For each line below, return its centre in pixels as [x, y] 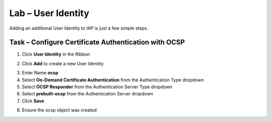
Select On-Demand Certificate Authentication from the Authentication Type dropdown [113, 80]
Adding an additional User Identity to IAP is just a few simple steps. [79, 28]
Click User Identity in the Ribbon [56, 54]
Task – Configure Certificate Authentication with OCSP [97, 42]
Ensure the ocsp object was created [59, 110]
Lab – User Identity [49, 13]
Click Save [33, 101]
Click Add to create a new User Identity [63, 63]
